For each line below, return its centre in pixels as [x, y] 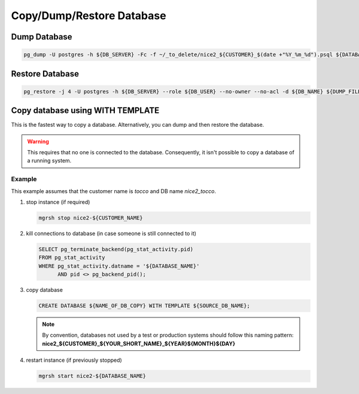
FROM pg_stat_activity [72, 258]
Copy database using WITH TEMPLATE [85, 111]
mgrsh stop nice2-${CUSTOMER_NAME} [91, 218]
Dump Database [42, 37]
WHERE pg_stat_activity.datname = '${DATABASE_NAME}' [119, 266]
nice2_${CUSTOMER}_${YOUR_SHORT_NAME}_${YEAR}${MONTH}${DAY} [139, 343]
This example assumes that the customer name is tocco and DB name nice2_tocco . [114, 191]
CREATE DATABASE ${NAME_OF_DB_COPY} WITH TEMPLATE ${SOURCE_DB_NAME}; [144, 306]
